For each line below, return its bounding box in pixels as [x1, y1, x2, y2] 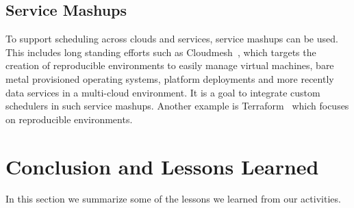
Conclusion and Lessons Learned [5, 152, 319, 180]
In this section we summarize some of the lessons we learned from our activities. [5, 192, 341, 206]
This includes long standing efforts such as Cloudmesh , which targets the [5, 44, 316, 59]
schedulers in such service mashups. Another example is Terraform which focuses [5, 99, 349, 113]
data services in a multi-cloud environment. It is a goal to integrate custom [5, 85, 320, 99]
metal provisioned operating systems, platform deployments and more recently [5, 71, 334, 86]
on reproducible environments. [5, 112, 133, 126]
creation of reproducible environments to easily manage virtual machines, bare [5, 58, 334, 73]
